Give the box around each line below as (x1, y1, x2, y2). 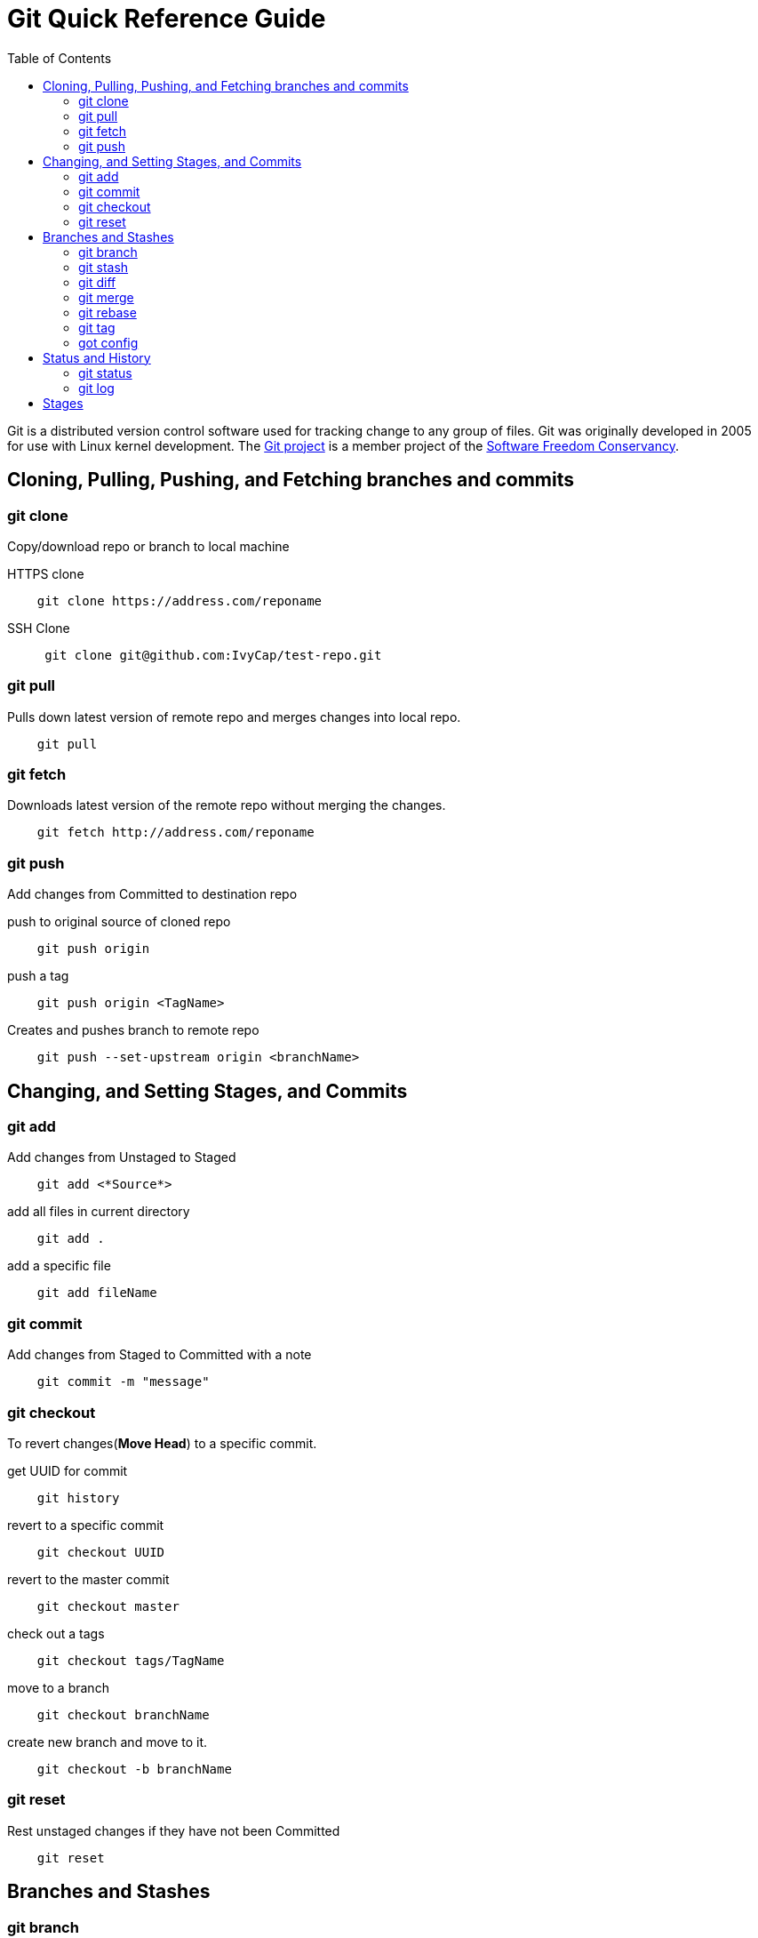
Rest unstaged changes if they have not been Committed (7, 1822, 340, 1838)
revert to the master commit (7, 1571, 170, 1587)
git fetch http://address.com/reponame (36, 825, 315, 840)
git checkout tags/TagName (36, 1653, 225, 1668)
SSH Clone (7, 620, 70, 636)
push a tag (7, 968, 69, 984)
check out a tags (7, 1625, 105, 1641)
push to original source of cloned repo (7, 914, 231, 930)
